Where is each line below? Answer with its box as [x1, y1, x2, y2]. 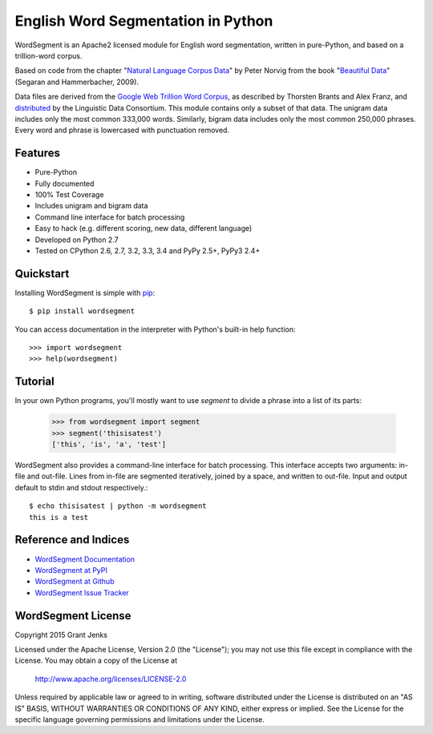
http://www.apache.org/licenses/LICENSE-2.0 [34, 674, 187, 684]
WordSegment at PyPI [34, 565, 107, 575]
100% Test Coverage [34, 189, 104, 200]
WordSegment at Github [34, 577, 115, 587]
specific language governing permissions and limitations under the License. [14, 714, 265, 724]
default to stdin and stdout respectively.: [14, 482, 148, 492]
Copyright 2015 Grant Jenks [14, 630, 108, 639]
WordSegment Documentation [34, 554, 136, 564]
